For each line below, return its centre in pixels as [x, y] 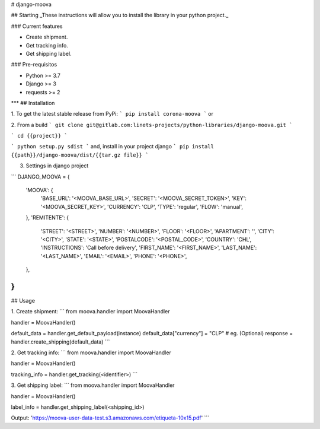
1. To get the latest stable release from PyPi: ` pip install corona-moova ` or [112, 114]
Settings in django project [57, 166]
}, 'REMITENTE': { [47, 218]
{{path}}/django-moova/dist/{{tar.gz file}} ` [80, 155]
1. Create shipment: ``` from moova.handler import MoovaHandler [90, 312]
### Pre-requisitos [34, 65]
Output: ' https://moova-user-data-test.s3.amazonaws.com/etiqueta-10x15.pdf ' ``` [110, 418]
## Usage [23, 301]
